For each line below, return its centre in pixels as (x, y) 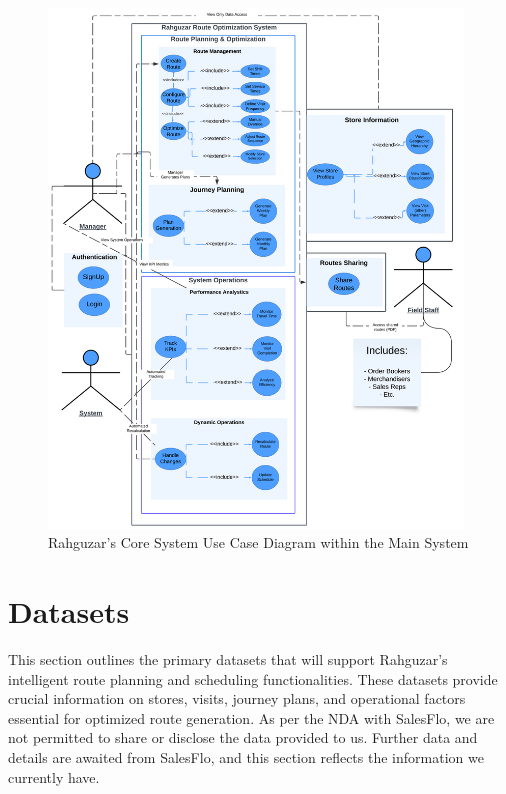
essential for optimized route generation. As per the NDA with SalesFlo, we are (251, 717)
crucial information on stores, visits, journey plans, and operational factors (237, 698)
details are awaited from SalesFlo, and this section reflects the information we (246, 757)
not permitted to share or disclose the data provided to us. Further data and (243, 737)
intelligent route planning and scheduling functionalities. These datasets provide (253, 678)
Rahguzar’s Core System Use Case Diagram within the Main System (258, 542)
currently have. (54, 776)
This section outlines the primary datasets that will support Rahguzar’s (228, 659)
